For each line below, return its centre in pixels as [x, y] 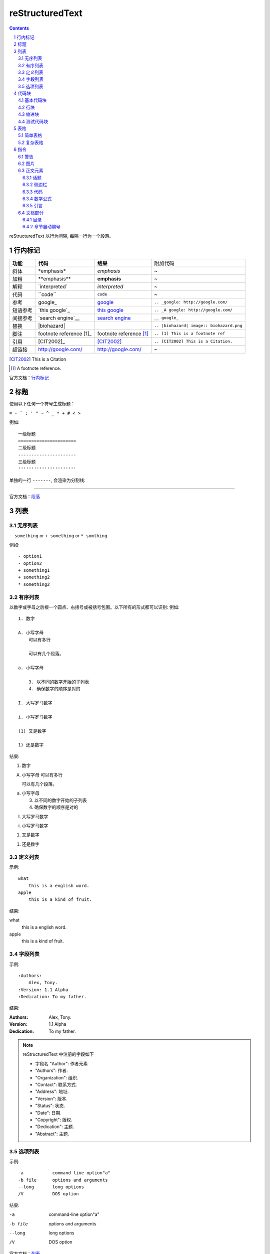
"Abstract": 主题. [52, 1134]
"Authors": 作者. [51, 1070]
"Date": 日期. [48, 1113]
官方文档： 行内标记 [29, 377]
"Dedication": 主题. [55, 1127]
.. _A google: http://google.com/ [193, 310]
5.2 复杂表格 [31, 142]
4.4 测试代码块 [33, 121]
